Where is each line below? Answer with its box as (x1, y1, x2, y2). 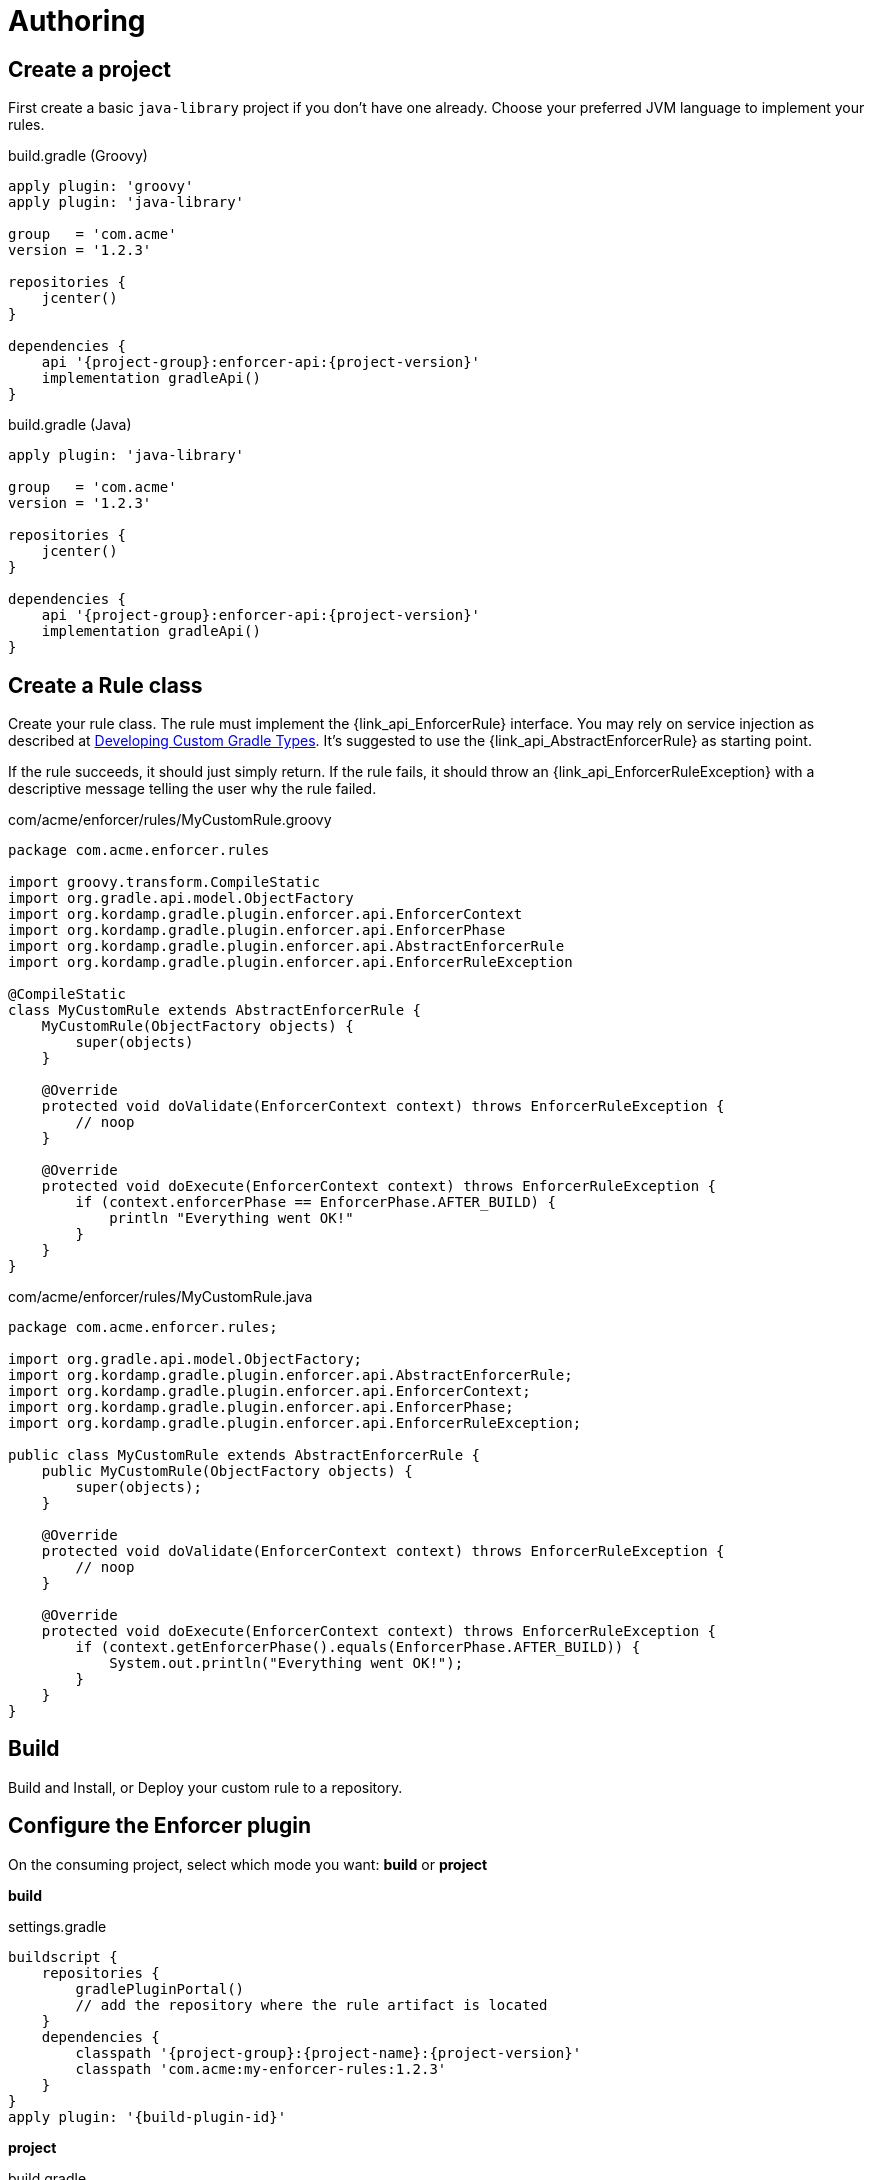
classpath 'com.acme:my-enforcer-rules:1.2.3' (75, 2060, 447, 2077)
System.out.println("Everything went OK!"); (109, 1655, 464, 1672)
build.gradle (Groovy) (8, 147, 148, 165)
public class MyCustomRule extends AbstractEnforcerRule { (8, 1447, 481, 1464)
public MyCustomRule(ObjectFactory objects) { (41, 1463, 413, 1480)
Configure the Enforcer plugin (8, 1813, 311, 1839)
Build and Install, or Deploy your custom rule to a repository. (8, 1778, 403, 1796)
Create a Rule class (8, 672, 203, 698)
